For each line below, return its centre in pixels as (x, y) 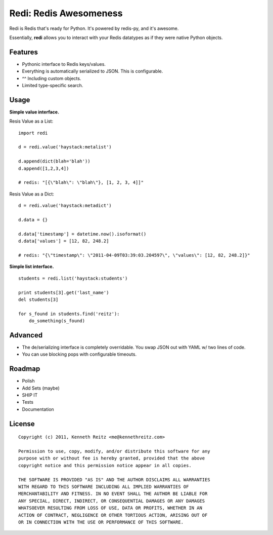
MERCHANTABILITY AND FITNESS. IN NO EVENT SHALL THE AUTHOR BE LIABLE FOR (113, 494)
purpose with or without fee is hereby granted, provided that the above (112, 458)
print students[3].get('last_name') (64, 292)
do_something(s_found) (57, 321)
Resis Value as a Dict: (32, 194)
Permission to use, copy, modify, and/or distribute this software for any (114, 451)
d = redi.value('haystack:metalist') (65, 147)
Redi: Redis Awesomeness (66, 13)
